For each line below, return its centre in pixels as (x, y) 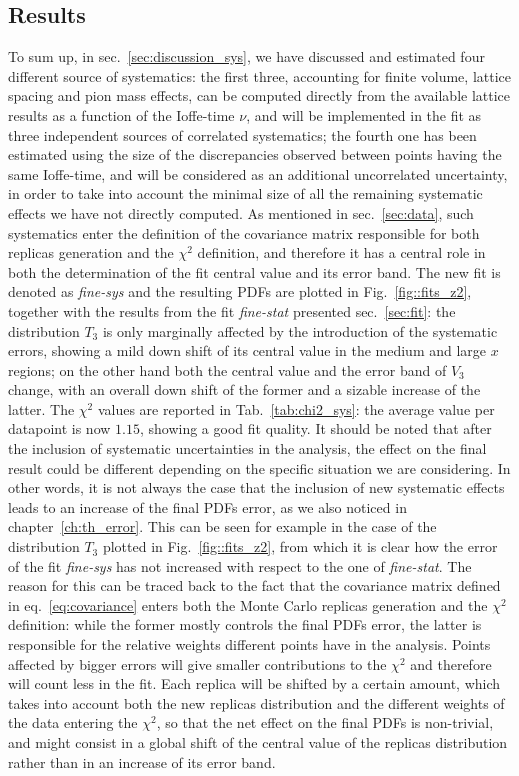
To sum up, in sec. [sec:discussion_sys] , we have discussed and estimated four (246, 56)
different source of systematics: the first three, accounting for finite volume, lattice (259, 75)
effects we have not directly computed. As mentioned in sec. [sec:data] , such (241, 212)
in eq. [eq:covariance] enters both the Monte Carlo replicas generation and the (248, 604)
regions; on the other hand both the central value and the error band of (227, 369)
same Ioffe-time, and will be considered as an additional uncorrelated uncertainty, (258, 173)
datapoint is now (59, 428)
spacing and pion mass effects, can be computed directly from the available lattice (259, 95)
